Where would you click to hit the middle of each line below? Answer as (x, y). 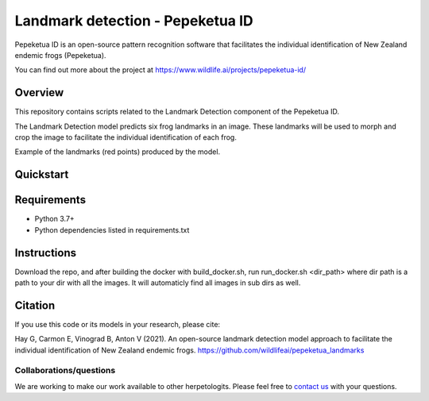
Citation (35, 305)
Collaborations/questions (65, 371)
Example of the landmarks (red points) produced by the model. (118, 152)
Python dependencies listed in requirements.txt (112, 229)
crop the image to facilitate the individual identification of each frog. (126, 137)
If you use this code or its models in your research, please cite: (118, 324)
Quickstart (42, 175)
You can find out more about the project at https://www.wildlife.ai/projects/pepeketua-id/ (160, 70)
